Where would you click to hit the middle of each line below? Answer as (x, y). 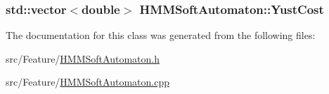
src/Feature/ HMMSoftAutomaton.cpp (88, 82)
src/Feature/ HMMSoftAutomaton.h (83, 58)
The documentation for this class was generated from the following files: (161, 35)
